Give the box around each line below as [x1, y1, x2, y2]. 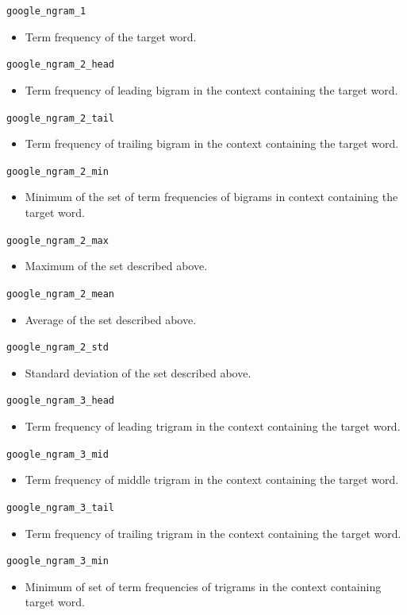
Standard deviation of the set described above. [25, 364, 251, 381]
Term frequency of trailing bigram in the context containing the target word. [25, 135, 399, 152]
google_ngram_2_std [6, 342, 109, 354]
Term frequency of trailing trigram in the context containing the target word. [25, 524, 401, 541]
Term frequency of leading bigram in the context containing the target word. [25, 81, 398, 98]
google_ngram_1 [6, 6, 86, 17]
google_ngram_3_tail [6, 501, 115, 513]
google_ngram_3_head [6, 395, 115, 407]
